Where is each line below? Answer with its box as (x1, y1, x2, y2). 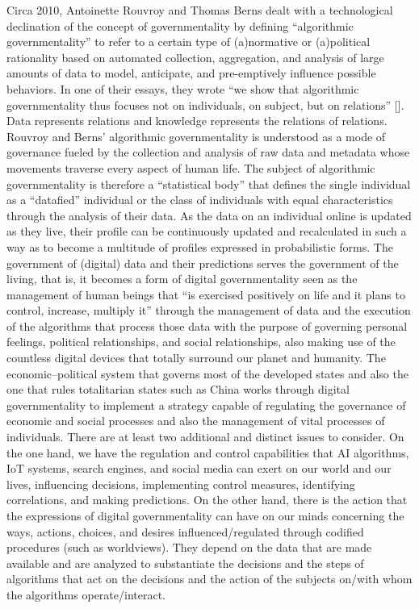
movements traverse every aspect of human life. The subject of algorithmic (6, 159, 375, 176)
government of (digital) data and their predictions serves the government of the (6, 254, 399, 271)
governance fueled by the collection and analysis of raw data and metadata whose (6, 144, 410, 161)
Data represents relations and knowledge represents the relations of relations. (6, 112, 388, 129)
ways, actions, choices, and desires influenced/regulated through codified (6, 523, 364, 540)
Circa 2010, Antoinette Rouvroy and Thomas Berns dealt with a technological (6, 2, 393, 18)
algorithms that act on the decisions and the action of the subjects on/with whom (6, 570, 413, 587)
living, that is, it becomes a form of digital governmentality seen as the (6, 270, 358, 287)
